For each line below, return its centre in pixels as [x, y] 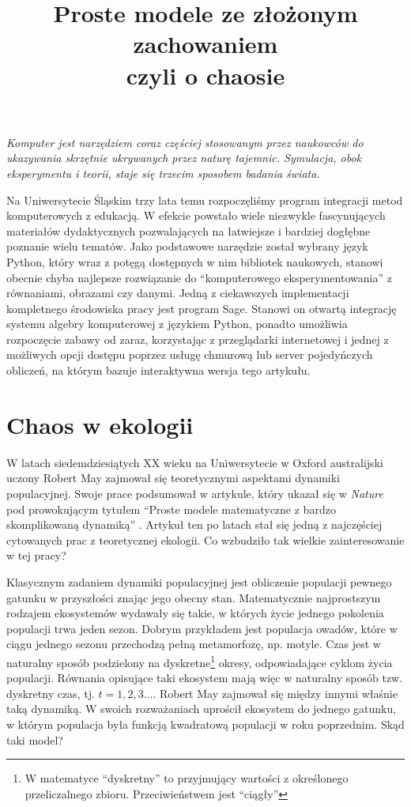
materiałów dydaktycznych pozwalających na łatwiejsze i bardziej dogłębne [189, 230]
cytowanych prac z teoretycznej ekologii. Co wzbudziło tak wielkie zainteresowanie [205, 539]
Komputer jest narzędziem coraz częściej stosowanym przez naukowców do [185, 142]
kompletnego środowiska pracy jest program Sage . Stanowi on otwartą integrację [202, 308]
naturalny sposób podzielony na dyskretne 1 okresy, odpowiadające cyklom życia [200, 661]
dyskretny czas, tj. [51, 693]
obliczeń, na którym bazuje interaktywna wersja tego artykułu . [158, 370]
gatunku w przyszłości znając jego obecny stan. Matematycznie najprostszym [194, 597]
